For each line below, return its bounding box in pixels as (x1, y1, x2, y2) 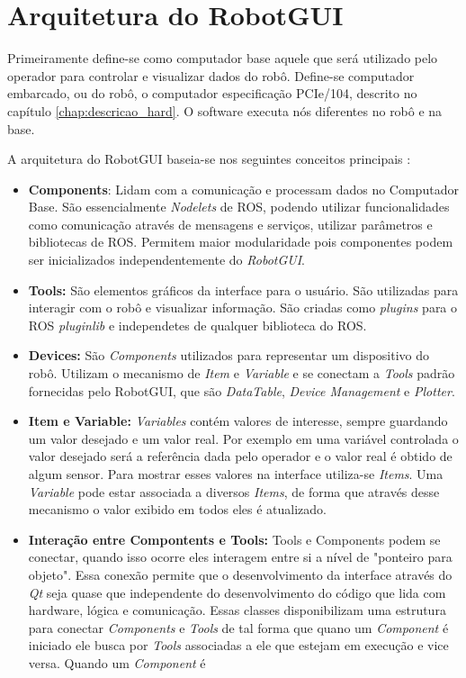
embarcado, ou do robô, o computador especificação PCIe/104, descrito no (7, 84, 417, 103)
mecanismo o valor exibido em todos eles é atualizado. (28, 500, 327, 519)
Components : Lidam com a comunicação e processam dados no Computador (28, 179, 459, 198)
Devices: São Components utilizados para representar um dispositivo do (28, 346, 429, 365)
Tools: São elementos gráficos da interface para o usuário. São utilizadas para (28, 280, 459, 299)
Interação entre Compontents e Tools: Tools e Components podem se (28, 529, 441, 548)
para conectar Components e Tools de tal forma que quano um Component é (28, 618, 449, 637)
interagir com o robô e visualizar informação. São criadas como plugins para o (28, 298, 458, 317)
